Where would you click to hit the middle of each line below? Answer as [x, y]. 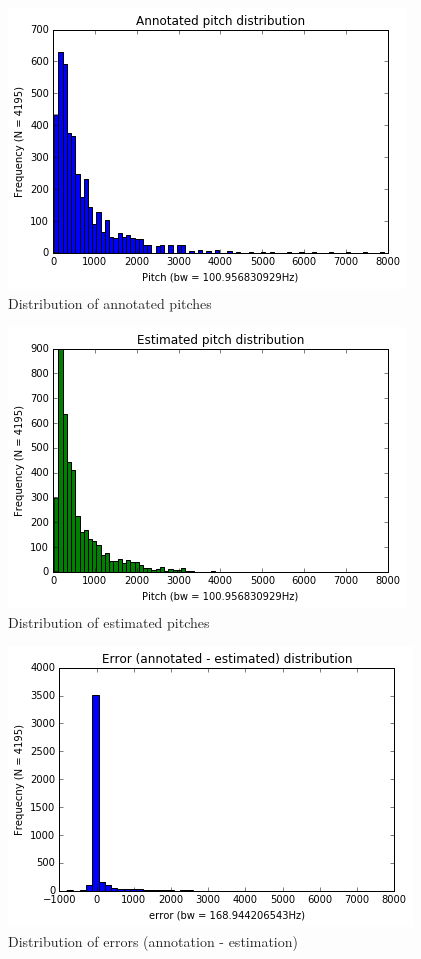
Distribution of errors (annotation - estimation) [153, 940]
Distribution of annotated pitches [110, 302]
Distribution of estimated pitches [109, 621]
